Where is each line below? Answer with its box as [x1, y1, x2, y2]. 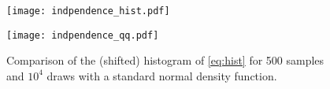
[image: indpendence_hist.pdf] [6, 6, 170, 17]
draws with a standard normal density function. [46, 67, 277, 83]
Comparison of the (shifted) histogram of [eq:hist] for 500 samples [6, 52, 324, 69]
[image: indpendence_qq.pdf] [6, 29, 159, 41]
